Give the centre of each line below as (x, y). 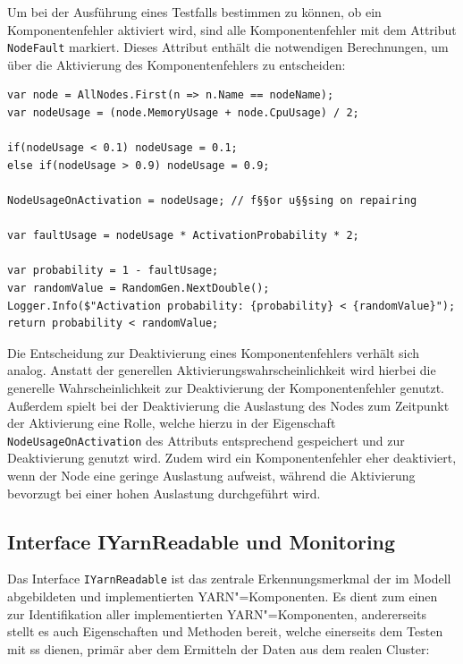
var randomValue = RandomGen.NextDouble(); (139, 288)
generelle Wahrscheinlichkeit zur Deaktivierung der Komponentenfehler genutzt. (226, 387)
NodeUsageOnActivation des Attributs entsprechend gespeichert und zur (206, 440)
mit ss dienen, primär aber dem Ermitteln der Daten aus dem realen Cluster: (219, 648)
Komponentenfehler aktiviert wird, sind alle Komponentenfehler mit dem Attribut (232, 29)
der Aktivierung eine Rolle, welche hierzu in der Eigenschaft (172, 423)
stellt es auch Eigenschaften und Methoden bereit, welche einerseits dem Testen (225, 631)
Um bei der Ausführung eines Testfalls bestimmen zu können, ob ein (194, 12)
